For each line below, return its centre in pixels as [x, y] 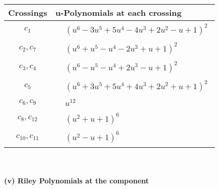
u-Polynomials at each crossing [118, 12]
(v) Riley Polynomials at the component [77, 181]
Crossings [28, 12]
